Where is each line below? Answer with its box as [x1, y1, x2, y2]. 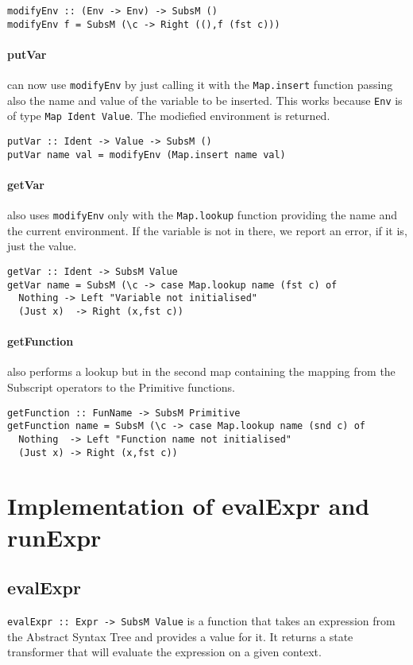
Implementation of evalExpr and [7, 489, 370, 522]
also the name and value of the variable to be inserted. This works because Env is [7, 91, 403, 108]
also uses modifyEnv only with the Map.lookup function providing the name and [7, 207, 398, 223]
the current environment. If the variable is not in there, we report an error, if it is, [7, 222, 407, 238]
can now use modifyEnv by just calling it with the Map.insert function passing [7, 76, 393, 93]
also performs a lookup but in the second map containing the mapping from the [7, 363, 396, 380]
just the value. [7, 238, 77, 254]
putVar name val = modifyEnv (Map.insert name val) [7, 149, 286, 160]
